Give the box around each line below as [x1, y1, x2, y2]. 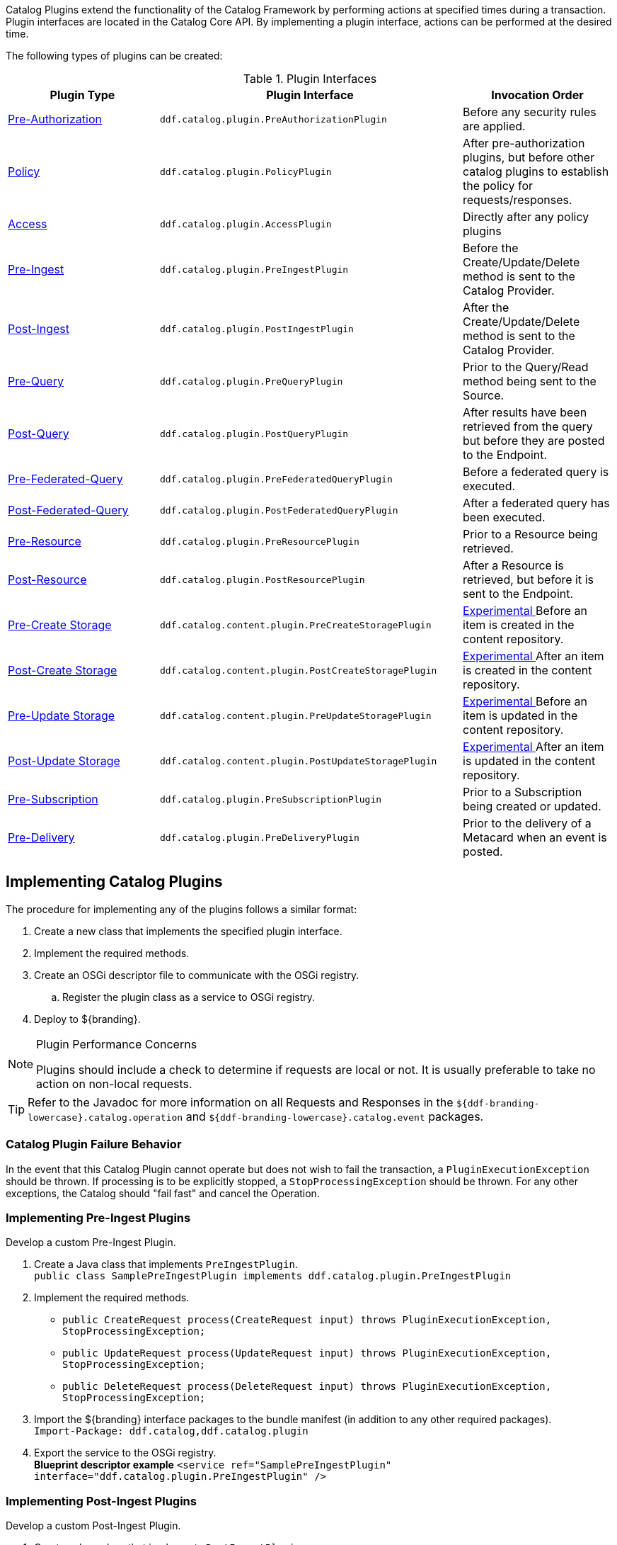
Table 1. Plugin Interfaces [243, 72, 377, 86]
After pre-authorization [463, 136, 585, 150]
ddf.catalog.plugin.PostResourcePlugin [160, 574, 365, 585]
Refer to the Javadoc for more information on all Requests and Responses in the [28, 1094, 454, 1109]
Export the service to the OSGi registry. [34, 1447, 217, 1459]
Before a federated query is [463, 465, 609, 479]
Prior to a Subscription [463, 785, 582, 799]
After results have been [463, 405, 587, 419]
